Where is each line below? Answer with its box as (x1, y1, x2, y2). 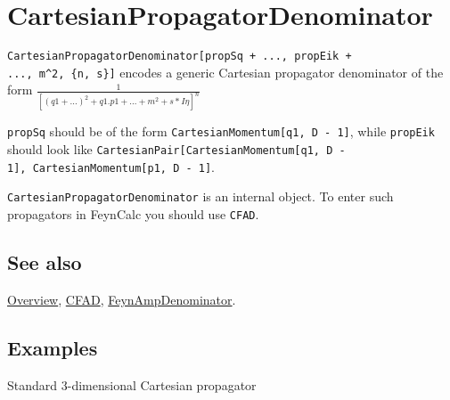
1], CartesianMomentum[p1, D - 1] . (7, 157, 215, 176)
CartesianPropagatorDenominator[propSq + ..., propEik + (7, 50, 352, 63)
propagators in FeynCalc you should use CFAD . (7, 204, 259, 223)
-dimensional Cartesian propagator (67, 375, 257, 394)
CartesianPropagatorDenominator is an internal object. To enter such (7, 187, 394, 206)
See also (7, 248, 82, 275)
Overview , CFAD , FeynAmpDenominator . (7, 290, 236, 308)
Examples (7, 333, 98, 361)
